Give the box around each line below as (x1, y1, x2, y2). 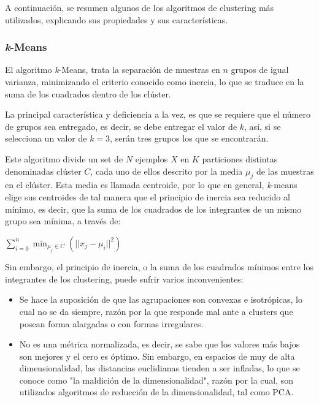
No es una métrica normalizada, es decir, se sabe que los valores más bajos (19, 338, 300, 351)
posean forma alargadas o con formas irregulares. (19, 317, 204, 330)
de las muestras (256, 164, 314, 177)
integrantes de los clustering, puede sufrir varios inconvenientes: (5, 272, 244, 285)
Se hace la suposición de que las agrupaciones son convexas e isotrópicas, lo (19, 293, 302, 306)
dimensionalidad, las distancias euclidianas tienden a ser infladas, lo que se (19, 362, 300, 374)
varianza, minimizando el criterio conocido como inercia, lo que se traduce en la (5, 75, 304, 88)
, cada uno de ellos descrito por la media (90, 164, 243, 177)
